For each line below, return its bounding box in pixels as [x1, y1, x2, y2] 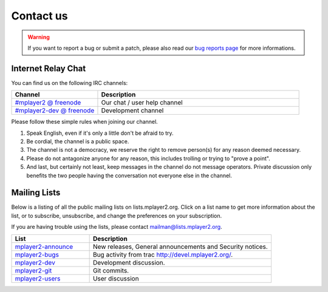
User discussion [92, 274, 139, 282]
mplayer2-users [15, 274, 61, 282]
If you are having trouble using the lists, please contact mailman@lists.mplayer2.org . [11, 223, 222, 231]
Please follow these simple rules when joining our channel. [11, 118, 158, 126]
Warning [27, 33, 50, 41]
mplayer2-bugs [15, 250, 59, 259]
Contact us [11, 9, 68, 22]
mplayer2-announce [15, 242, 73, 251]
